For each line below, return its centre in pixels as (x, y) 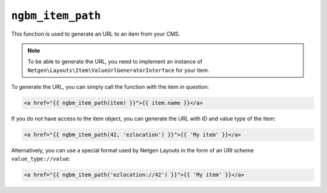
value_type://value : (41, 159)
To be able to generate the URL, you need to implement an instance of (115, 62)
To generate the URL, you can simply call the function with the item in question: (110, 87)
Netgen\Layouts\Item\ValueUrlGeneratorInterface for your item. (118, 70)
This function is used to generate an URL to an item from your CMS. (96, 34)
